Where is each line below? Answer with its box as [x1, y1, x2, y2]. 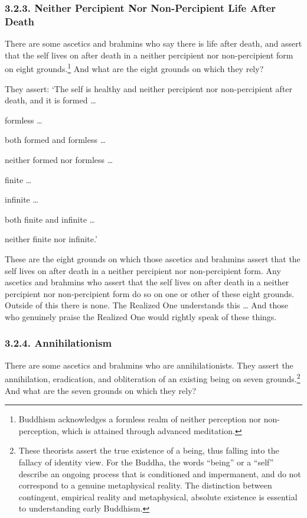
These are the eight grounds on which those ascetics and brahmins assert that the [5, 252, 301, 265]
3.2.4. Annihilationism [5, 335, 112, 350]
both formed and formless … [5, 133, 106, 146]
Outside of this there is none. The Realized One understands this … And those [5, 299, 288, 311]
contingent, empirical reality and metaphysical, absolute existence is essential [18, 490, 298, 503]
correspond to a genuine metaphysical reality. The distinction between [18, 479, 272, 491]
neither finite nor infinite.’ [5, 233, 97, 245]
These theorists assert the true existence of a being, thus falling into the [18, 444, 279, 457]
